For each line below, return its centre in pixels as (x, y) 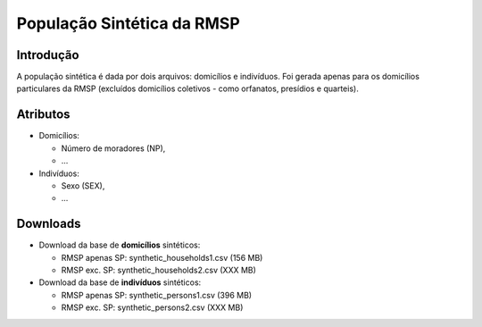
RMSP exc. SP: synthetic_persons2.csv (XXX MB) (152, 307)
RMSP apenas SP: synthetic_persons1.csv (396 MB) (157, 295)
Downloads (49, 224)
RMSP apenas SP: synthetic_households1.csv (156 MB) (162, 257)
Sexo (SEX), (83, 185)
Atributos (43, 115)
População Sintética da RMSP (128, 23)
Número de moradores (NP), (113, 148)
